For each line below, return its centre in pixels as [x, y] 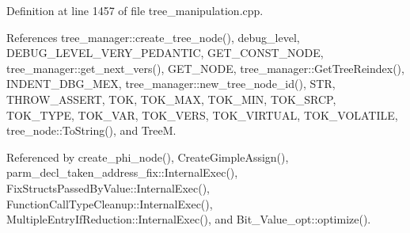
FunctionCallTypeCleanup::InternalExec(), [110, 203]
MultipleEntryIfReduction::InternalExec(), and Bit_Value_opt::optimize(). [189, 219]
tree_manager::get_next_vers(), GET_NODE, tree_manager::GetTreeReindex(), [205, 68]
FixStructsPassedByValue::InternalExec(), [108, 187]
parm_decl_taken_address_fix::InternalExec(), [122, 172]
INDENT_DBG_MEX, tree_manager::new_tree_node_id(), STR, [171, 84]
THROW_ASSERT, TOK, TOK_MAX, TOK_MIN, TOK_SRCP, [171, 99]
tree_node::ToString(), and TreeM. [91, 130]
